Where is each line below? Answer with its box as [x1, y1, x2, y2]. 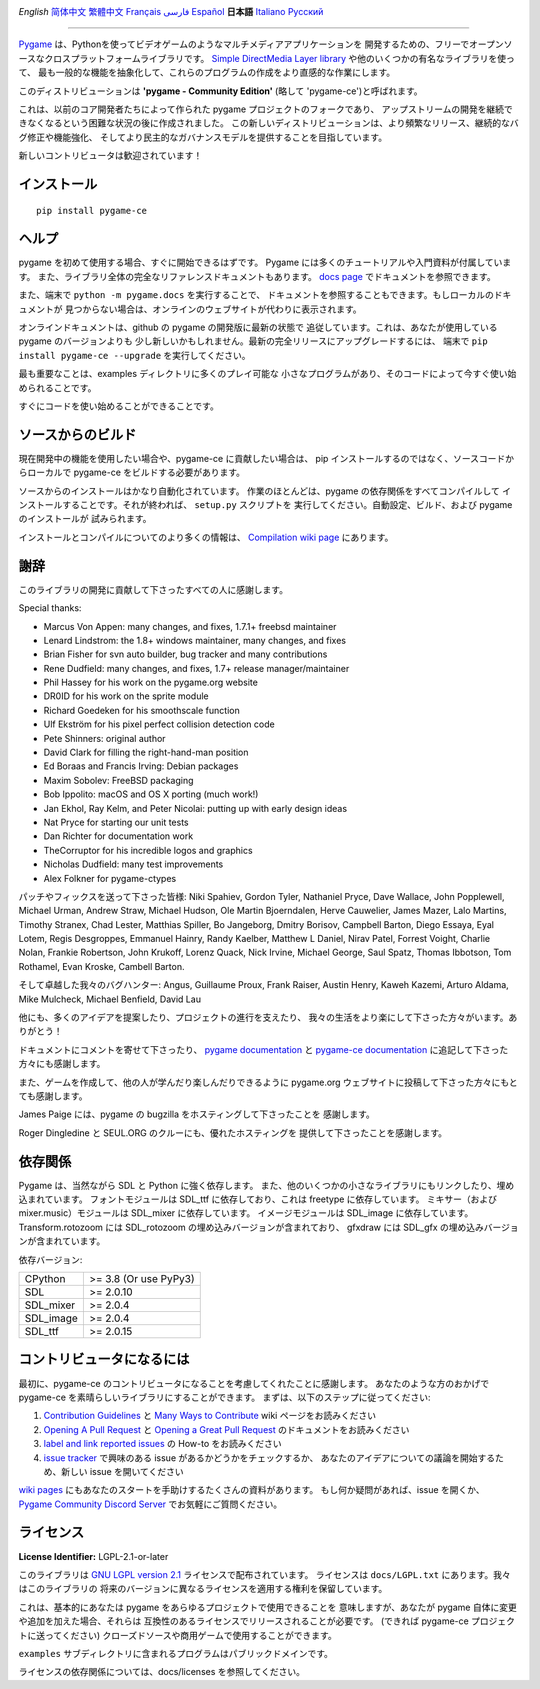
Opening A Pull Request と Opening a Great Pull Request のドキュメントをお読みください [43, 1423, 410, 1435]
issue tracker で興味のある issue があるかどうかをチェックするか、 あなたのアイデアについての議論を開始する [43, 1451, 496, 1464]
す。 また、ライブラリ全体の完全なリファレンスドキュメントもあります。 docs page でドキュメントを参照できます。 [18, 270, 496, 282]
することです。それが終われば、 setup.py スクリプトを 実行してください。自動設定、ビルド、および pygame [61, 499, 513, 511]
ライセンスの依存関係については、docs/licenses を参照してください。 [18, 1666, 305, 1678]
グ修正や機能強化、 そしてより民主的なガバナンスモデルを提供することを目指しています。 [18, 131, 388, 143]
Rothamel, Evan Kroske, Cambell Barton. [18, 960, 185, 972]
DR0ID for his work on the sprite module [43, 690, 209, 702]
